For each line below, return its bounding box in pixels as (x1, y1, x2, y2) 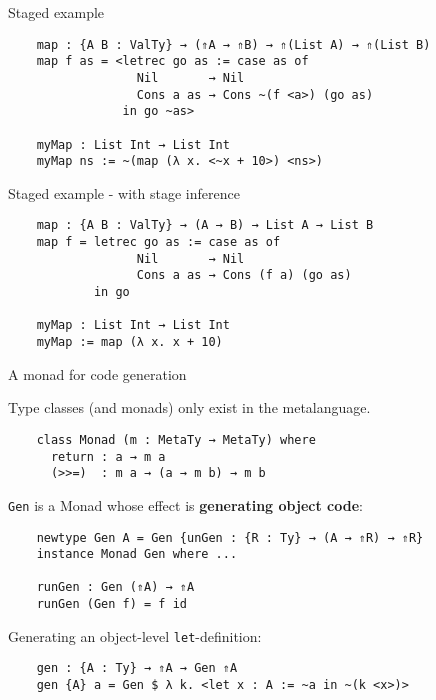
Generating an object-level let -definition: (8, 625, 262, 646)
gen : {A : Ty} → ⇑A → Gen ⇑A (36, 661, 238, 676)
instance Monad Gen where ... (36, 547, 238, 562)
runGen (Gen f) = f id (36, 597, 187, 612)
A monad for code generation (8, 363, 187, 384)
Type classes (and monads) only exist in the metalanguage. (8, 397, 371, 418)
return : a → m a (50, 449, 166, 464)
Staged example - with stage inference (8, 182, 240, 203)
